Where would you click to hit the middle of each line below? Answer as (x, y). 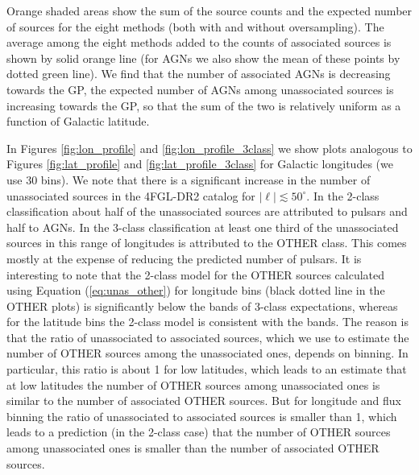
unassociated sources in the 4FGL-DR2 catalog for (131, 195)
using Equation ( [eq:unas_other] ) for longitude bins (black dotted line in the (196, 290)
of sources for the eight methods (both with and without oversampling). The (195, 26)
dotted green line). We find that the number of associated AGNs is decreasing (199, 74)
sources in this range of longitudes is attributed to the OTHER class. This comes (207, 243)
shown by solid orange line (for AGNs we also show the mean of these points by (203, 58)
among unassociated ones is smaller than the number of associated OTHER (193, 448)
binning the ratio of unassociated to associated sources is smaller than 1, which (202, 416)
